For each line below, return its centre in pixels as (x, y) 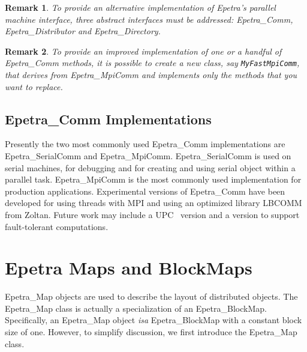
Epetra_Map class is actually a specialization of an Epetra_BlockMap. (136, 308)
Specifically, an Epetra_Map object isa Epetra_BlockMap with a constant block (153, 320)
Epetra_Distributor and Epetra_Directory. (83, 31)
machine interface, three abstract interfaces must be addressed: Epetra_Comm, (149, 19)
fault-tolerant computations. (57, 226)
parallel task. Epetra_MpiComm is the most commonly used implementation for (153, 179)
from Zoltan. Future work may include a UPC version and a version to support (152, 214)
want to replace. (34, 86)
